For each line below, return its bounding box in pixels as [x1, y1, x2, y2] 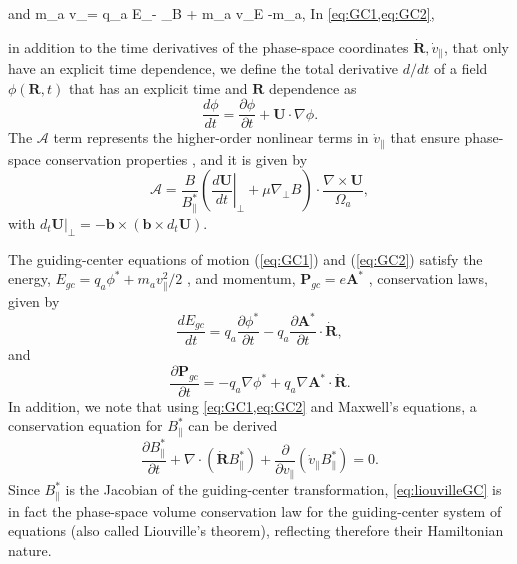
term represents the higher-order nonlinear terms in [53, 127, 369, 148]
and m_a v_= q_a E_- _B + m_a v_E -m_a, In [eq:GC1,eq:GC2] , [8, 3, 435, 23]
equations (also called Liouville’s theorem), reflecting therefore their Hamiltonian [8, 520, 504, 541]
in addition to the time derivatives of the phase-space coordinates [8, 36, 409, 57]
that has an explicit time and [68, 77, 248, 98]
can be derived [188, 415, 278, 436]
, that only [444, 36, 509, 57]
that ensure [390, 127, 460, 148]
